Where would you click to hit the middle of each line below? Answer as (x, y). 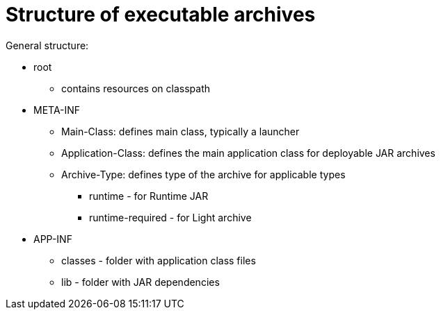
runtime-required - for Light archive (170, 217)
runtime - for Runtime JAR (149, 196)
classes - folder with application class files (159, 260)
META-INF (57, 110)
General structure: (47, 45)
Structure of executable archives (161, 15)
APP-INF (53, 239)
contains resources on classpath (136, 88)
